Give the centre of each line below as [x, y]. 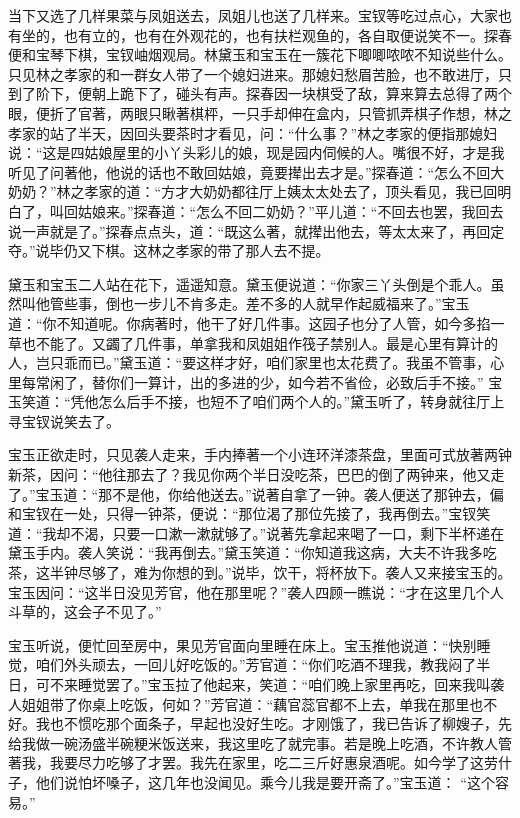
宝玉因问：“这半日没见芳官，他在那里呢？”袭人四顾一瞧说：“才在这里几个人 [256, 591]
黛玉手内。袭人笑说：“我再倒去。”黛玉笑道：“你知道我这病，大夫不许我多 [245, 552]
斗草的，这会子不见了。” [85, 611]
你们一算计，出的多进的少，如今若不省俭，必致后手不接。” [294, 381]
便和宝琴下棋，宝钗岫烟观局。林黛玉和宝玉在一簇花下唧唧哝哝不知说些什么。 [260, 54]
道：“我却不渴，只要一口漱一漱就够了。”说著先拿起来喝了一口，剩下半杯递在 [256, 532]
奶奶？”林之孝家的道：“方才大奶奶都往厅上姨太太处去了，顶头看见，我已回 [253, 191]
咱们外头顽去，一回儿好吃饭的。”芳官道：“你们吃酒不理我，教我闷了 [256, 664]
